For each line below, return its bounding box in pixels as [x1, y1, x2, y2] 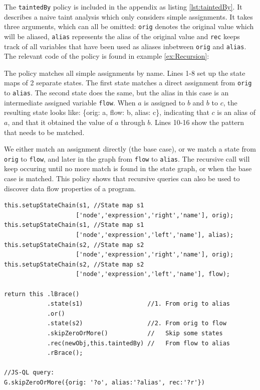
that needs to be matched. [4, 126, 85, 137]
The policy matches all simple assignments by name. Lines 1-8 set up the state [4, 67, 245, 78]
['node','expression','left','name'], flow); [76, 271, 230, 278]
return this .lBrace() [4, 290, 80, 298]
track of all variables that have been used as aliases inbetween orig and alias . [4, 41, 246, 51]
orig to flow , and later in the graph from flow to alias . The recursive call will [4, 153, 250, 164]
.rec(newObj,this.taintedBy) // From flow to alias [47, 339, 230, 347]
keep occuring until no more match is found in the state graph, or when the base [4, 163, 252, 174]
